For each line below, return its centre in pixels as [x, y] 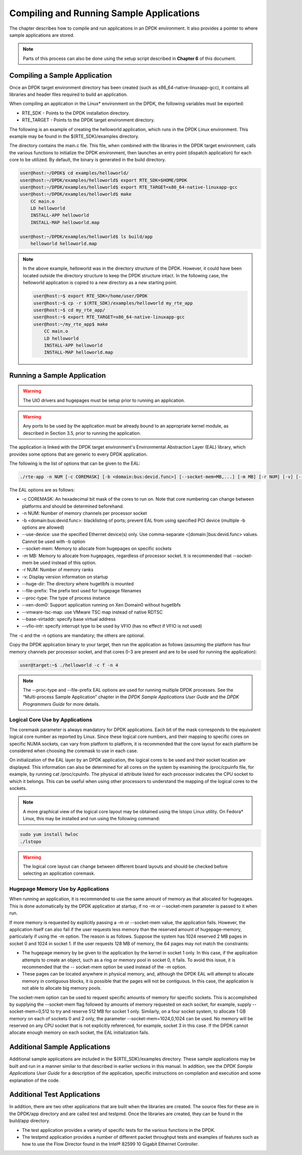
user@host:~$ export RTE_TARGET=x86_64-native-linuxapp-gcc [109, 317]
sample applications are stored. [42, 35]
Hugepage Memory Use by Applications [59, 889]
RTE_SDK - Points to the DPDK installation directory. [76, 113]
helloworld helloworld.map [64, 244]
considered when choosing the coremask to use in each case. [74, 751]
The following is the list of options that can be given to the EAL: [75, 463]
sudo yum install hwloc [49, 835]
